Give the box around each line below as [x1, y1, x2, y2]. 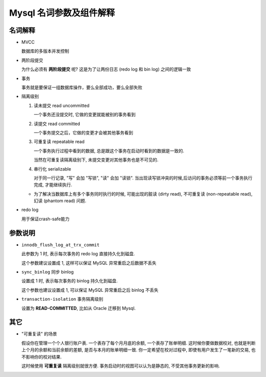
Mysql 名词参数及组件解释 [9, 7, 115, 18]
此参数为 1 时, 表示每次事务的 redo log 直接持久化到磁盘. [21, 251, 135, 257]
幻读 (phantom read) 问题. [33, 198, 86, 204]
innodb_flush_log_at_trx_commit [21, 242, 100, 247]
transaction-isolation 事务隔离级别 [21, 296, 103, 302]
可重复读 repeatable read [33, 138, 85, 145]
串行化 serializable [33, 166, 71, 172]
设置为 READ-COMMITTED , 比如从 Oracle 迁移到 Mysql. [21, 305, 136, 311]
